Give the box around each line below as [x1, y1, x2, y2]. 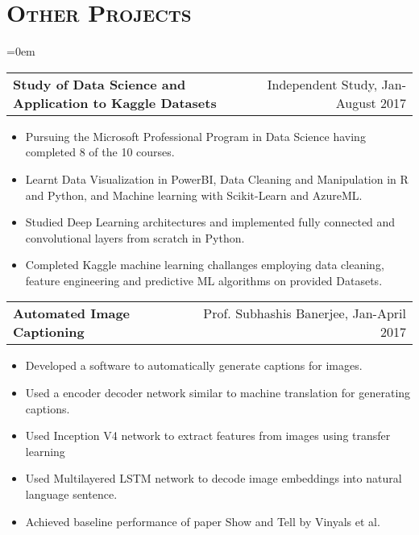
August [335, 93, 376, 112]
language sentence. [25, 486, 118, 503]
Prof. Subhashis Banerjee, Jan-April [203, 304, 406, 323]
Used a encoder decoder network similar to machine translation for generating [25, 384, 411, 401]
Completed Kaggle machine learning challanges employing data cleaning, [25, 256, 384, 273]
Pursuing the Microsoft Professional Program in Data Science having [25, 127, 366, 144]
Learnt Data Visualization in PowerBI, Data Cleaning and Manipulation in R [25, 170, 409, 187]
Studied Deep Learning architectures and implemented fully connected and [25, 214, 396, 230]
